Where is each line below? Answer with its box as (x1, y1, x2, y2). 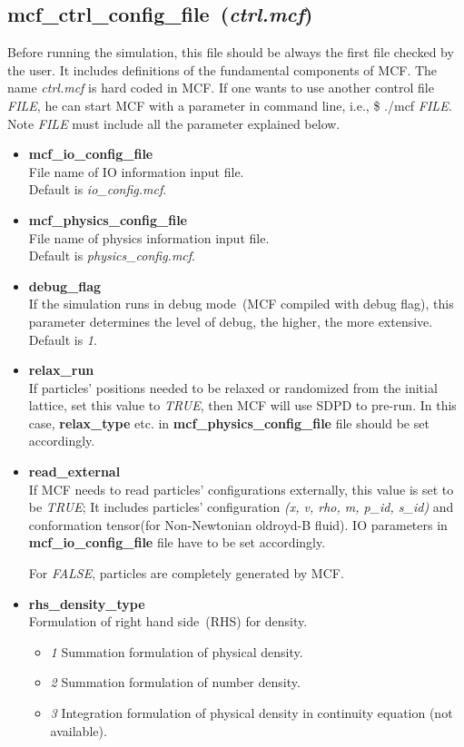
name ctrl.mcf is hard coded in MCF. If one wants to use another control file (7, 78, 434, 97)
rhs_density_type (28, 594, 145, 613)
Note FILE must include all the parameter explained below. (7, 113, 341, 133)
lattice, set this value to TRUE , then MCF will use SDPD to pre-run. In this (28, 396, 457, 415)
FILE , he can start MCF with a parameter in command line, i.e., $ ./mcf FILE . (7, 95, 452, 114)
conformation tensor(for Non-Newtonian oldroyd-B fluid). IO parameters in (28, 515, 448, 534)
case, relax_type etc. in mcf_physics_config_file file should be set (28, 413, 429, 432)
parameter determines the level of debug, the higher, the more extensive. (28, 311, 433, 330)
